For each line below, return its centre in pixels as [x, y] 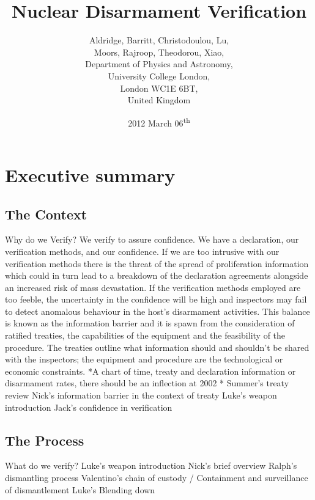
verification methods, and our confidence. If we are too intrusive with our [142, 251]
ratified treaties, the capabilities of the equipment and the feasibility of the [145, 335]
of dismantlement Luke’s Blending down [80, 489]
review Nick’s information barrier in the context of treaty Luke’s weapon [141, 395]
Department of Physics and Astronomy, [159, 64]
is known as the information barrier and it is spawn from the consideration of [150, 323]
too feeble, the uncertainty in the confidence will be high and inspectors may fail [156, 299]
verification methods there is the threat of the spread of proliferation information [157, 263]
